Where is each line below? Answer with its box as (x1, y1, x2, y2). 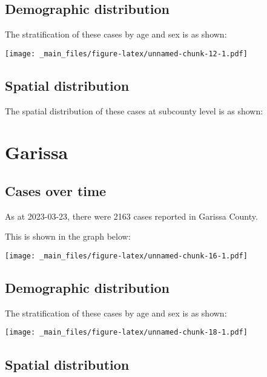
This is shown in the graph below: (5, 230, 131, 243)
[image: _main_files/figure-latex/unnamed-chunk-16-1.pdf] (5, 252, 248, 261)
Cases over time (5, 182, 107, 200)
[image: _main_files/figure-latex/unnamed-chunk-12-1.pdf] (5, 49, 248, 58)
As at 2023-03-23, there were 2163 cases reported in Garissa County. (5, 209, 258, 222)
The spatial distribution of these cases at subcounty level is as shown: (5, 104, 263, 117)
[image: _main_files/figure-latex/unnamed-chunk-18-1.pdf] (5, 328, 248, 337)
